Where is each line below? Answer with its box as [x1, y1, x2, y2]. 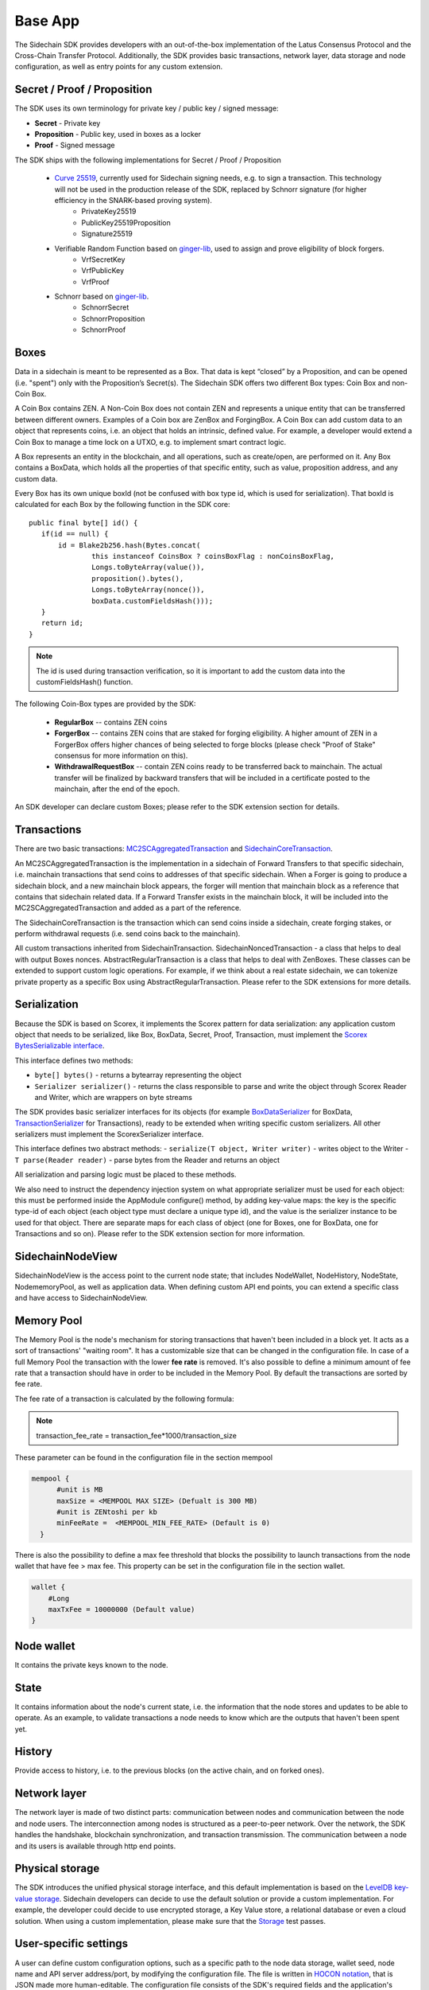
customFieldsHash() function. [36, 677, 133, 686]
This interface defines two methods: [14, 1055, 133, 1065]
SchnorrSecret [81, 302, 129, 312]
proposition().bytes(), [91, 574, 184, 583]
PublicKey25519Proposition [81, 217, 171, 227]
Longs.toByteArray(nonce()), [91, 585, 206, 595]
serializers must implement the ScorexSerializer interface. [14, 1130, 204, 1139]
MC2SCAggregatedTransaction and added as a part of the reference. [14, 903, 242, 913]
